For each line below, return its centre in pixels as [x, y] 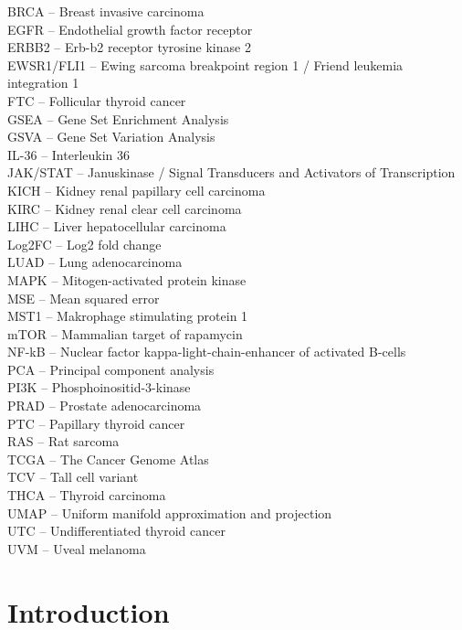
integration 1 [43, 83]
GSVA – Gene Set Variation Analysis [111, 137]
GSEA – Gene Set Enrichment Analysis [118, 118]
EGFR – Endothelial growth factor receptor [130, 29]
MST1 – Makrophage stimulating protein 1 [128, 316]
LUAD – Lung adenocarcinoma [95, 262]
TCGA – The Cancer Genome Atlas [108, 459]
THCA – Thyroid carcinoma [87, 495]
